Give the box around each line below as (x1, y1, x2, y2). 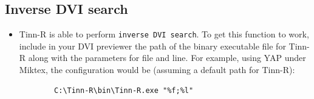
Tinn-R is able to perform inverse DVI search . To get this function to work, (19, 28, 309, 40)
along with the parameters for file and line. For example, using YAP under (28, 51, 306, 64)
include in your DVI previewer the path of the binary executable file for (19, 39, 286, 52)
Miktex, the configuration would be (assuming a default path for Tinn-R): (19, 63, 295, 76)
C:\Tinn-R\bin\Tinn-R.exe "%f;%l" (54, 86, 194, 95)
